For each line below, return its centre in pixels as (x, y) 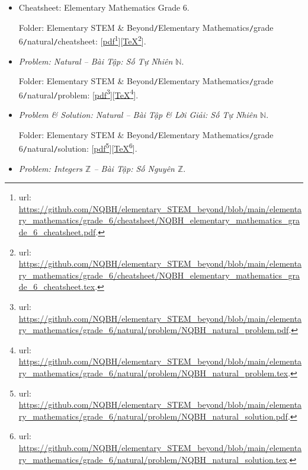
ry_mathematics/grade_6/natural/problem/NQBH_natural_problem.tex (153, 373)
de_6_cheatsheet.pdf (57, 232)
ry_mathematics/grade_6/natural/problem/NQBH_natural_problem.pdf (154, 330)
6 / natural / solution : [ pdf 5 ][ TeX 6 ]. (78, 148)
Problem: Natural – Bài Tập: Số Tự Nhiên (96, 61)
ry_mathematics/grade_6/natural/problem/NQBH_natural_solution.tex (153, 459)
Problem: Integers (51, 168)
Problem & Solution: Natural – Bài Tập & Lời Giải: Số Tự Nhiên (138, 115)
